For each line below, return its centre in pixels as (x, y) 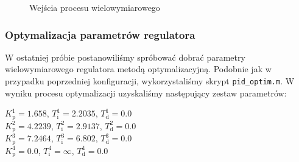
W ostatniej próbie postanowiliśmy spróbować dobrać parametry (125, 57)
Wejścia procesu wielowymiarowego (95, 7)
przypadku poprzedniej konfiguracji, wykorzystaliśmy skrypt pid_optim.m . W (150, 81)
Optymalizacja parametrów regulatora (100, 34)
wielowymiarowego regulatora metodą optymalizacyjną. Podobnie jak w (138, 69)
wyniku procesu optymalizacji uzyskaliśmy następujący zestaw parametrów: (146, 93)
